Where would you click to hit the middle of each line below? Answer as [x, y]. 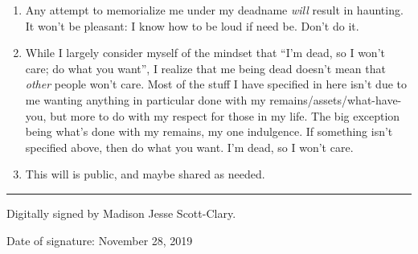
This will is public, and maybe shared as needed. [145, 174]
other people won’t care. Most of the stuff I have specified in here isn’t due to [216, 84]
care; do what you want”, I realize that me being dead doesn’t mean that [205, 68]
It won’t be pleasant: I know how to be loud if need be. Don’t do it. [192, 25]
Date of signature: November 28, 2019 [100, 240]
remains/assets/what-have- [336, 99]
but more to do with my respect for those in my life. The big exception [225, 115]
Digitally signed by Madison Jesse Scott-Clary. [121, 213]
